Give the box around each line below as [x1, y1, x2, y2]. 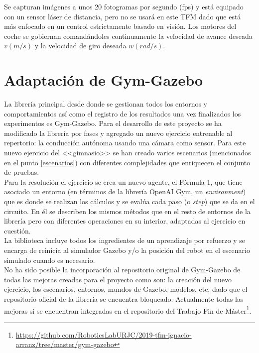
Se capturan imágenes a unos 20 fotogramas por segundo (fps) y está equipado [4, 1, 244, 11]
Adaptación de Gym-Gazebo [4, 70, 203, 90]
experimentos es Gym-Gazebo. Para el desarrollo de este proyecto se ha [4, 118, 222, 128]
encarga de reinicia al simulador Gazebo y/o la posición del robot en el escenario [4, 245, 251, 255]
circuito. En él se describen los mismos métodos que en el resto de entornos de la [4, 206, 251, 216]
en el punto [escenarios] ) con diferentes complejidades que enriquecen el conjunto [4, 157, 251, 167]
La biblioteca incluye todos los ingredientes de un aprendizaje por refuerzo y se [4, 235, 246, 245]
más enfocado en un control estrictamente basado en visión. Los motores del [4, 21, 237, 31]
